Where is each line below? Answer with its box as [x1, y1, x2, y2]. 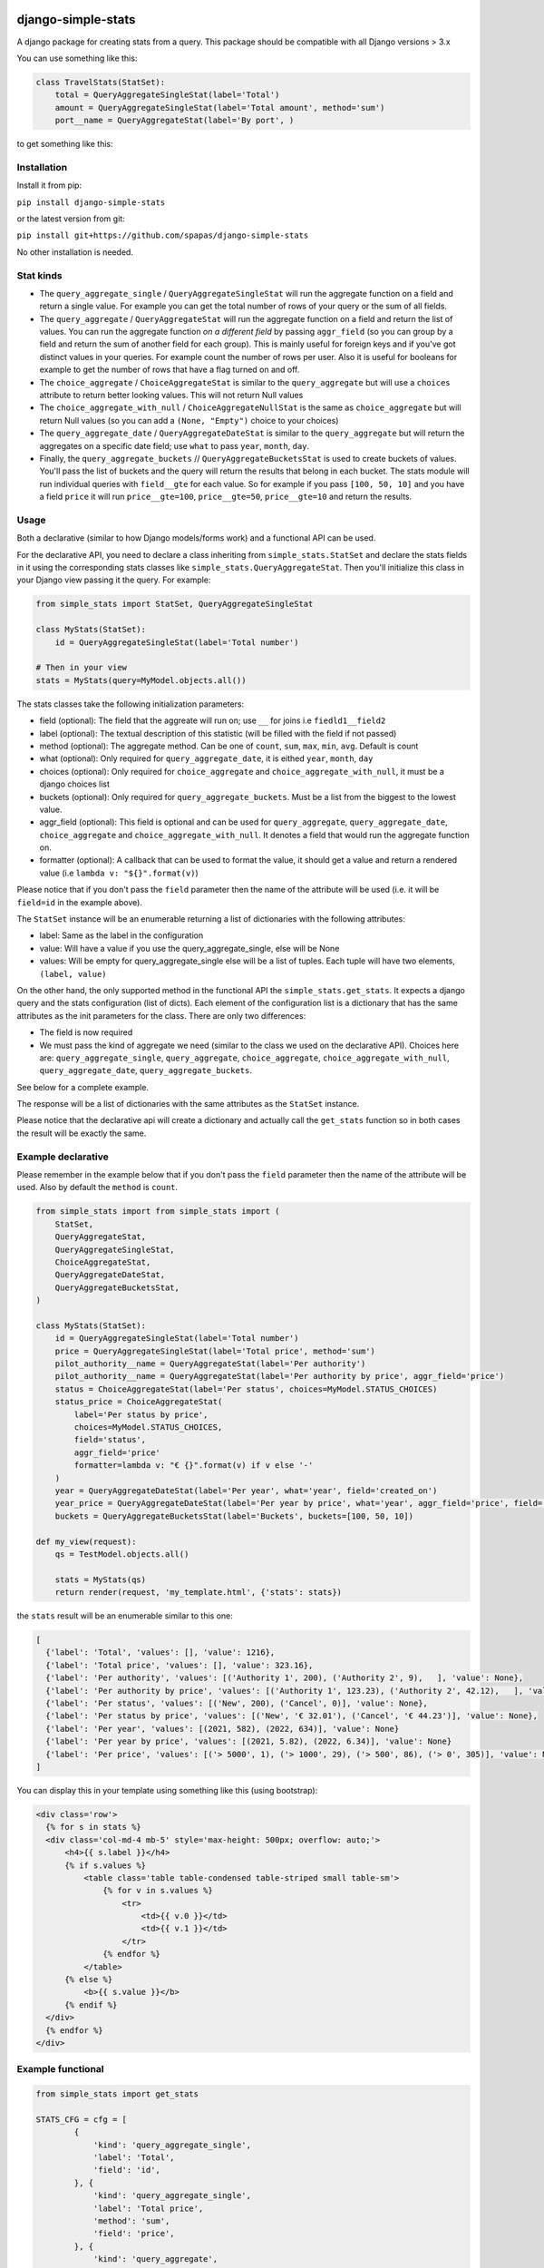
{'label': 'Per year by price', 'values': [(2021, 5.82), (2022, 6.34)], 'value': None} [45, 1736, 452, 1746]
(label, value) [39, 969, 108, 979]
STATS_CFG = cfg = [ [35, 2114, 127, 2125]
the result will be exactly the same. [16, 1128, 147, 1139]
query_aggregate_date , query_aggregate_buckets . [39, 1065, 253, 1076]
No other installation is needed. [16, 246, 133, 258]
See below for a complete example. [16, 1081, 150, 1092]
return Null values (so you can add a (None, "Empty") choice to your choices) [39, 415, 339, 425]
